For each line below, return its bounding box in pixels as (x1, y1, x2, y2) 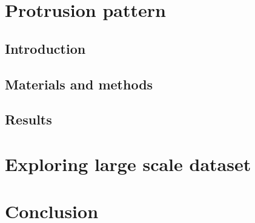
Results (5, 110, 52, 129)
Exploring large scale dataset (5, 151, 251, 176)
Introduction (5, 39, 86, 57)
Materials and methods (5, 74, 153, 93)
